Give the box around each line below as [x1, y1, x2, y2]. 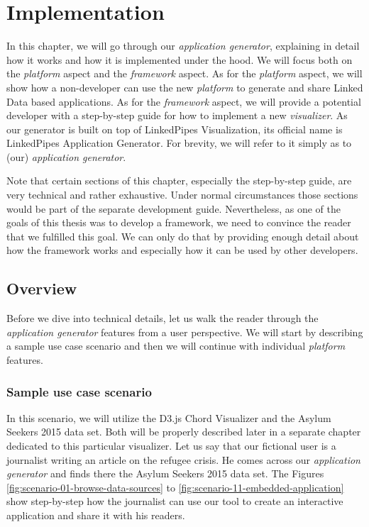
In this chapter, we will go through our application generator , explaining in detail [6, 38, 360, 53]
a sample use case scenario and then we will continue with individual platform [6, 338, 346, 353]
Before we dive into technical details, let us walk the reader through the [6, 311, 319, 326]
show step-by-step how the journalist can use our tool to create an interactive [6, 494, 343, 509]
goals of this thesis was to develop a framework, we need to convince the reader [6, 215, 351, 230]
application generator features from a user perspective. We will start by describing [6, 324, 363, 339]
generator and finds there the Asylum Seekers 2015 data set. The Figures [6, 466, 324, 481]
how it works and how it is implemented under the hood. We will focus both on [6, 52, 353, 67]
